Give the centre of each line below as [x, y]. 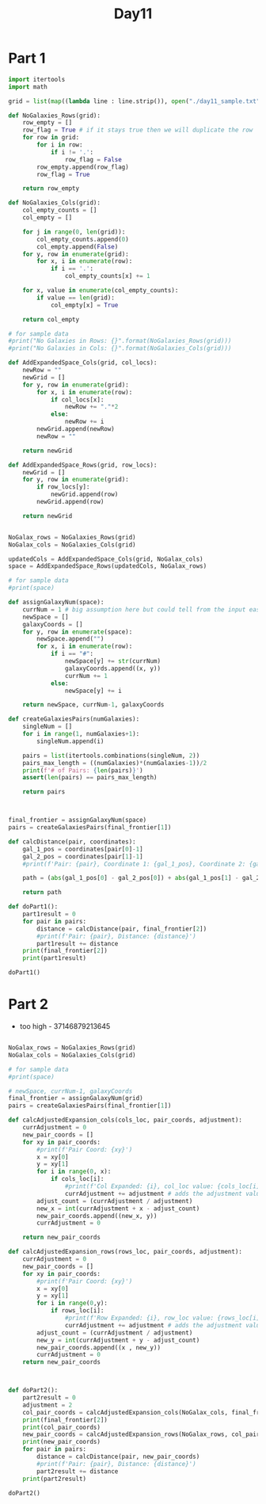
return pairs [44, 792]
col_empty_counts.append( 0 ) [83, 239]
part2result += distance [78, 1471]
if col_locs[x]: [77, 400]
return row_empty [51, 188]
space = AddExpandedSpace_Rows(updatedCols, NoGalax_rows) [108, 566]
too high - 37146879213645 [65, 1026]
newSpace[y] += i [93, 691]
